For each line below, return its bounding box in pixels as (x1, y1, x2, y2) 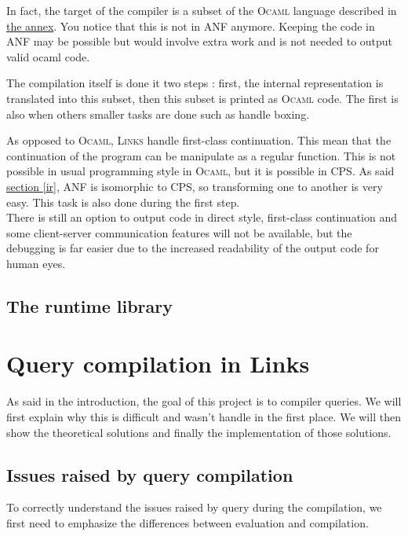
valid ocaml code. (6, 48, 90, 64)
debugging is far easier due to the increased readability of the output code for (6, 240, 379, 256)
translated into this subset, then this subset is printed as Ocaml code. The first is (6, 90, 399, 106)
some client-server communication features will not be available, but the (6, 224, 352, 240)
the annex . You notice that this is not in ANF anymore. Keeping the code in (6, 17, 375, 34)
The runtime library (6, 293, 173, 318)
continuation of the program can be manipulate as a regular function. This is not (6, 147, 396, 163)
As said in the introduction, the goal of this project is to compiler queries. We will (6, 393, 402, 409)
